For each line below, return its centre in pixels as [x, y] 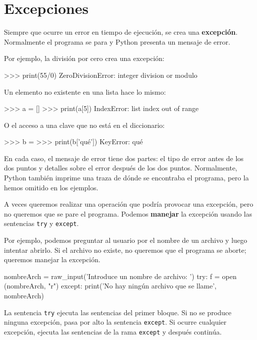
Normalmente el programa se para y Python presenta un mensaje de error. [117, 41]
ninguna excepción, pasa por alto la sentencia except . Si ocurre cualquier [115, 322]
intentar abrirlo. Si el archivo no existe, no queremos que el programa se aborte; [125, 250]
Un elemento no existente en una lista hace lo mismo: [85, 91]
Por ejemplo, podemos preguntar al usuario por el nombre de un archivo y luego [126, 240]
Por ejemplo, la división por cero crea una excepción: [84, 58]
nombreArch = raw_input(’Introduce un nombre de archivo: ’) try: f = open [120, 276]
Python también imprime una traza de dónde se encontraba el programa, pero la [127, 178]
